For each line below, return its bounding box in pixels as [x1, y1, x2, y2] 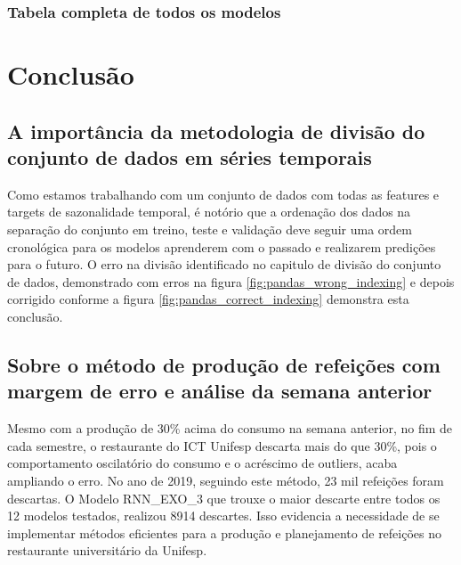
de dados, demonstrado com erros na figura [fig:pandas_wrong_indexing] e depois [7, 272, 455, 291]
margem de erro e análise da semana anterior [7, 377, 433, 405]
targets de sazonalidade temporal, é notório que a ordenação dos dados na [7, 202, 411, 221]
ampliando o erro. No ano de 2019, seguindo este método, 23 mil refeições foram [7, 471, 444, 489]
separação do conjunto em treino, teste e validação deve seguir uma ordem [7, 220, 412, 238]
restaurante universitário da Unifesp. [7, 541, 207, 560]
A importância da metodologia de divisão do [7, 117, 425, 144]
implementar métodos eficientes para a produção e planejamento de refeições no [7, 523, 442, 542]
